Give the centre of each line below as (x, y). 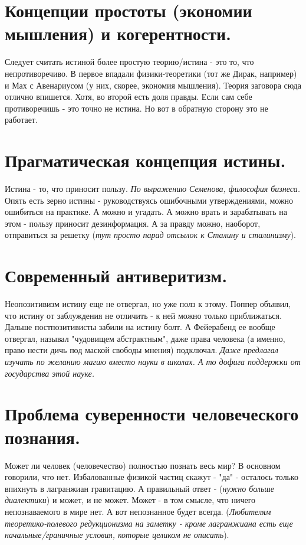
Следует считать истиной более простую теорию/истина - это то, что (129, 62)
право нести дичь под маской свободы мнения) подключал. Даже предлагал (142, 350)
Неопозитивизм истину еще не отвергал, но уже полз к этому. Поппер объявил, (148, 304)
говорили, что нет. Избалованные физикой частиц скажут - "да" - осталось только (152, 477)
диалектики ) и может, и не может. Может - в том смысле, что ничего (130, 500)
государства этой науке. (50, 373)
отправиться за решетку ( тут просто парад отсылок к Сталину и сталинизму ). (151, 235)
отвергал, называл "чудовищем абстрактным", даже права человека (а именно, (145, 338)
